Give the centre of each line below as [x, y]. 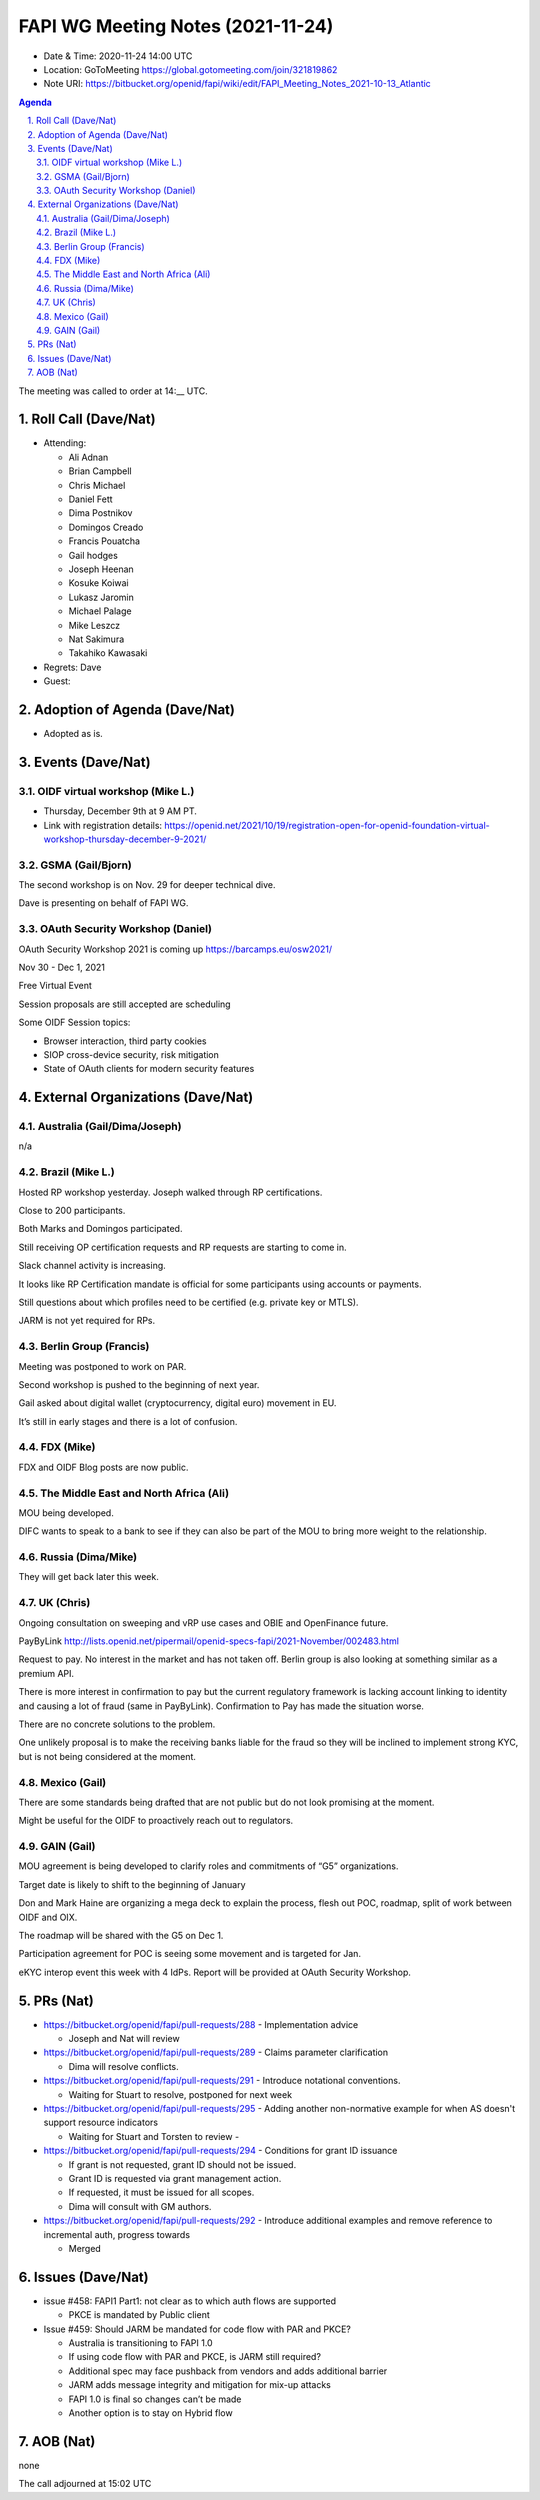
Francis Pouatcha [104, 541]
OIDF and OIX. [48, 1917]
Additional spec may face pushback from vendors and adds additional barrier [228, 2371]
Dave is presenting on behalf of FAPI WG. [103, 903]
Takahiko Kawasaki [108, 653]
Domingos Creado [106, 527]
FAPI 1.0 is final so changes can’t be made [155, 2399]
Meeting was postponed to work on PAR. [102, 1366]
